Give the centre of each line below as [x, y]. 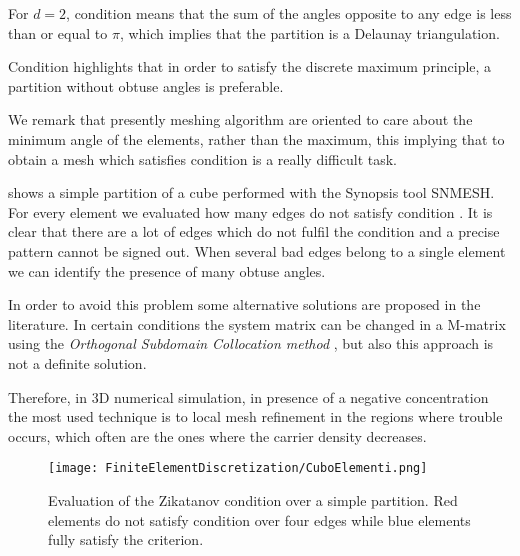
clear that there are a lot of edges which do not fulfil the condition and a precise [254, 231]
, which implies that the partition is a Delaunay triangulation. [309, 32]
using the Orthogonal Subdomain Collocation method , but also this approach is [251, 343]
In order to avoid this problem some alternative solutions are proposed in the [244, 304]
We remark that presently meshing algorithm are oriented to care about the [240, 119]
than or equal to [58, 32]
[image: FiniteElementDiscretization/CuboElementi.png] [238, 468]
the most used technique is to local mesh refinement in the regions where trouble [255, 416]
